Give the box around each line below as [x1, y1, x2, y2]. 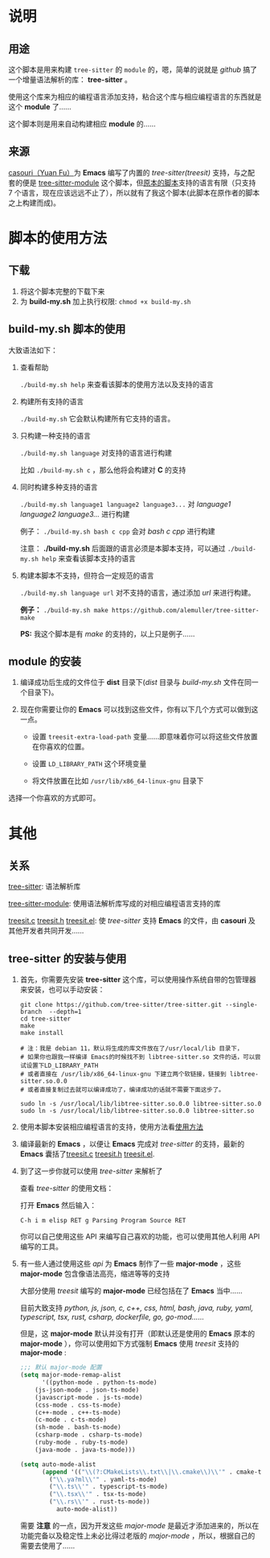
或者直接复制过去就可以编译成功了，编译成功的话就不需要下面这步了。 [27, 1086, 225, 1094]
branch [19, 1008, 43, 1016]
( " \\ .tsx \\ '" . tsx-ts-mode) [49, 1490, 147, 1498]
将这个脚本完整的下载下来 [19, 286, 105, 296]
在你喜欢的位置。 [31, 742, 89, 752]
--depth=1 [49, 1008, 82, 1016]
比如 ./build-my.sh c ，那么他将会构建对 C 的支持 [19, 464, 186, 475]
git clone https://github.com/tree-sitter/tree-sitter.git [19, 1001, 223, 1009]
